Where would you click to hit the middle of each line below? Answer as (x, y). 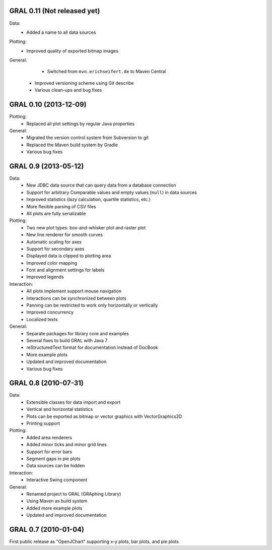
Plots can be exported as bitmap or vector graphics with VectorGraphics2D (104, 416)
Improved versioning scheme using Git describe (84, 83)
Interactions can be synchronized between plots (77, 298)
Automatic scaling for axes (54, 241)
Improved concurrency (50, 312)
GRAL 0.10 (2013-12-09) (48, 105)
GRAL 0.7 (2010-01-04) (47, 529)
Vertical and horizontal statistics (60, 409)
